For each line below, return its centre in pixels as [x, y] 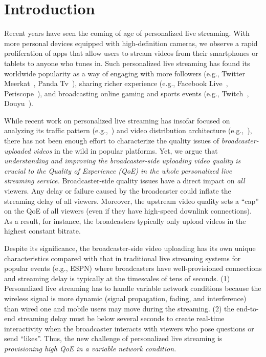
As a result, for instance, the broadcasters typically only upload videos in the [125, 220]
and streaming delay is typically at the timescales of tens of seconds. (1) [117, 278]
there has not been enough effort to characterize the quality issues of [112, 141]
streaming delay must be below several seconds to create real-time [121, 318]
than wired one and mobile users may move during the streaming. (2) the [119, 308]
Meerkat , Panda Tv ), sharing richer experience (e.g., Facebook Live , [116, 83]
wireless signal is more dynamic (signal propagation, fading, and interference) [125, 298]
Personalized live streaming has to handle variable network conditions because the [133, 288]
